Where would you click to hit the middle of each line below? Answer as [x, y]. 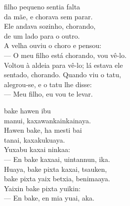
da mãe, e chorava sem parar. [48, 16]
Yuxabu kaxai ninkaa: [37, 149]
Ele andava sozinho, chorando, [50, 26]
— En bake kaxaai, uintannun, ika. [57, 159]
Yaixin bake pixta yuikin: [42, 188]
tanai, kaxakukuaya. [35, 139]
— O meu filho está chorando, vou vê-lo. [65, 55]
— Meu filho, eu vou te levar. [48, 94]
